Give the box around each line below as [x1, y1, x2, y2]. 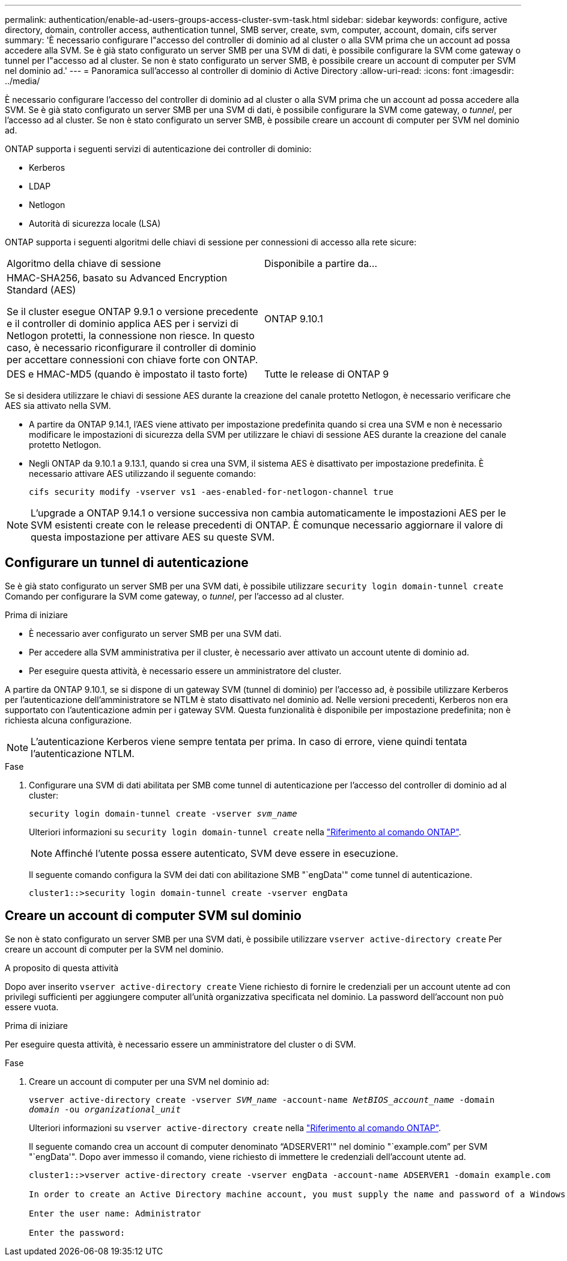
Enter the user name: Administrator [29, 1208, 201, 1218]
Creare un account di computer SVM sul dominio [5, 908, 302, 924]
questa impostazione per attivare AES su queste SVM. [31, 531, 275, 543]
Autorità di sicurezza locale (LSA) [29, 218, 161, 229]
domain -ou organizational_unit [29, 1104, 181, 1114]
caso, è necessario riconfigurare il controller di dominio [7, 342, 256, 354]
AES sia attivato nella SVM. [5, 400, 111, 411]
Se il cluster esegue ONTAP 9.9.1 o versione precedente [7, 305, 258, 318]
